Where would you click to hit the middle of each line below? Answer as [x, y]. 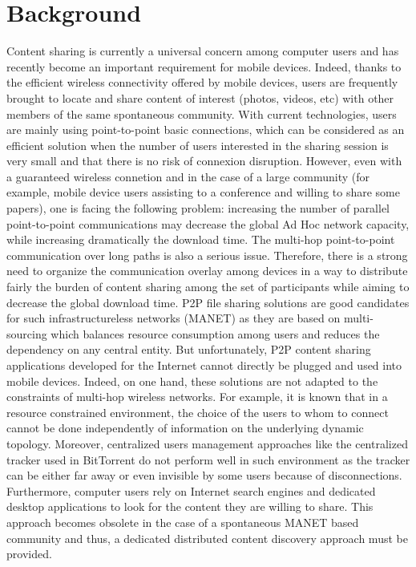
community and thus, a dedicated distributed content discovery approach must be [207, 538]
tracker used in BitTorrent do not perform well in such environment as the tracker [208, 459]
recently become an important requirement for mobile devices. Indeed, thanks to [204, 66]
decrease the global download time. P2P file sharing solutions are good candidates [208, 302]
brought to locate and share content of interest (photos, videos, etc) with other [200, 97]
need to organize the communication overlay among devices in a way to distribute [207, 271]
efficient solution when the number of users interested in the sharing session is [198, 145]
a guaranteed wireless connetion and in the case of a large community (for [188, 176]
